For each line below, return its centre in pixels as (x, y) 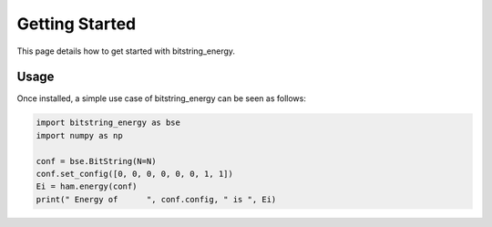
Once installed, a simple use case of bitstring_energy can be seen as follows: (162, 98)
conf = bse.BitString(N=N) (96, 161)
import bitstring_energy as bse (108, 123)
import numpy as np (79, 135)
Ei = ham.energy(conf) (87, 186)
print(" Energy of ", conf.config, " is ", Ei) (156, 199)
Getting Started (77, 24)
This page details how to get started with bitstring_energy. (126, 51)
